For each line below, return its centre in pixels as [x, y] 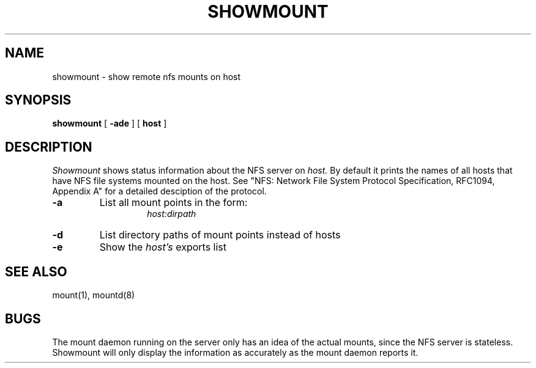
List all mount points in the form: [173, 203]
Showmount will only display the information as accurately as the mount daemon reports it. [235, 352]
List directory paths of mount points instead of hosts [220, 235]
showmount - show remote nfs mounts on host [147, 76]
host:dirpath [172, 214]
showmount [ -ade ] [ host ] [110, 123]
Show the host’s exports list [163, 247]
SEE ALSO [36, 271]
